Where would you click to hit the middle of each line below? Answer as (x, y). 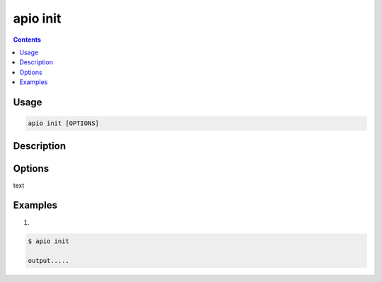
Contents (27, 40)
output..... (49, 261)
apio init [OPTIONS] (63, 123)
